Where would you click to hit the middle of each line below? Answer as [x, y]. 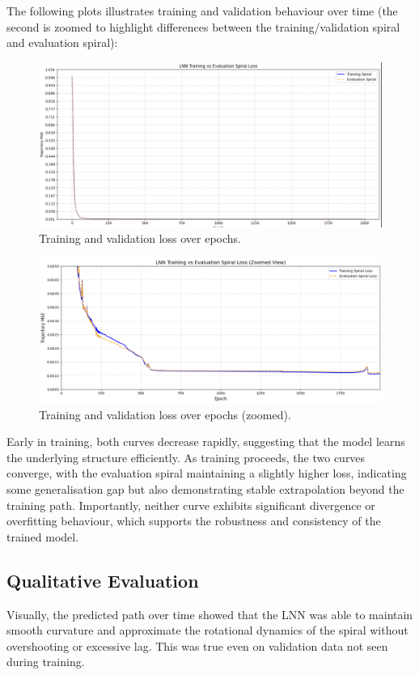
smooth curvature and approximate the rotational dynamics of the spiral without [207, 630]
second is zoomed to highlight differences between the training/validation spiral [203, 26]
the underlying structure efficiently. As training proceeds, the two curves [186, 457]
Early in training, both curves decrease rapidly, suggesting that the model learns [206, 442]
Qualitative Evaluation [103, 580]
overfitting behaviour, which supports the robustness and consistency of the [194, 521]
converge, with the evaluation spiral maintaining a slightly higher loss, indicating [207, 473]
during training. [46, 662]
